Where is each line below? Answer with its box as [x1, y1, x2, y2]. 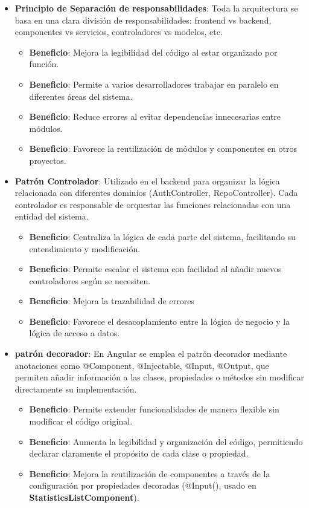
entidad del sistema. [14, 210, 89, 223]
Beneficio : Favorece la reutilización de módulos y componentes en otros [29, 142, 298, 155]
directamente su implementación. [14, 382, 137, 395]
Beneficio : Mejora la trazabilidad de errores [29, 295, 194, 307]
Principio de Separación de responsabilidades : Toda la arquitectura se [14, 2, 298, 14]
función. [29, 57, 59, 70]
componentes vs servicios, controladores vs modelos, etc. [14, 25, 223, 38]
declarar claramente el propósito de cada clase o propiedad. [29, 447, 249, 460]
